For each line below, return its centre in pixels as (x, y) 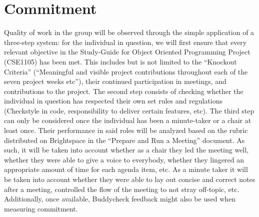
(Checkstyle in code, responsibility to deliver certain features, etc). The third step (129, 110)
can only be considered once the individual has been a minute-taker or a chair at (128, 120)
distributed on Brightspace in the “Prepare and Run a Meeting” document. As (124, 140)
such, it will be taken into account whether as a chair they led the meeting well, (126, 150)
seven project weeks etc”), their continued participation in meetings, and (115, 81)
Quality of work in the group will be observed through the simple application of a (129, 32)
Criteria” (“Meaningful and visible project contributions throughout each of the (126, 71)
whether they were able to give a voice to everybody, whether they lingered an (124, 159)
